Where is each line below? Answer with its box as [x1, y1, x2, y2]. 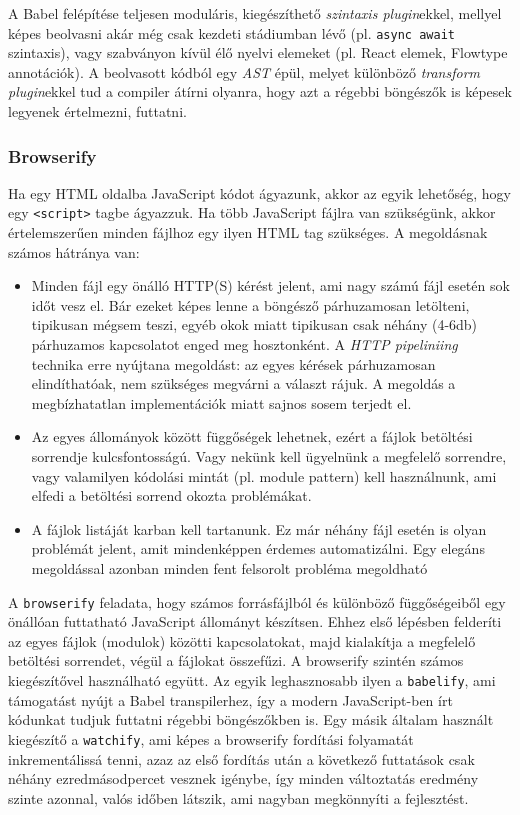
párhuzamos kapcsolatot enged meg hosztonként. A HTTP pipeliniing [31, 334, 458, 355]
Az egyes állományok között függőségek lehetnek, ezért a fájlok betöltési [31, 426, 473, 447]
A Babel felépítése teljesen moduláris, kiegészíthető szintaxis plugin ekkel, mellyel [8, 3, 502, 23]
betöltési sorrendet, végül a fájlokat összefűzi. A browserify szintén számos [8, 650, 464, 671]
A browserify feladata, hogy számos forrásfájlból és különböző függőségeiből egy [8, 591, 506, 612]
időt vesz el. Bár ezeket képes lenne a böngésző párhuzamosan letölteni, [31, 294, 470, 315]
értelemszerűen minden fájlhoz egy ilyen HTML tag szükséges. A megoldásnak [8, 222, 488, 243]
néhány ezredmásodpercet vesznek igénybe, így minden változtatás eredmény [8, 768, 479, 789]
